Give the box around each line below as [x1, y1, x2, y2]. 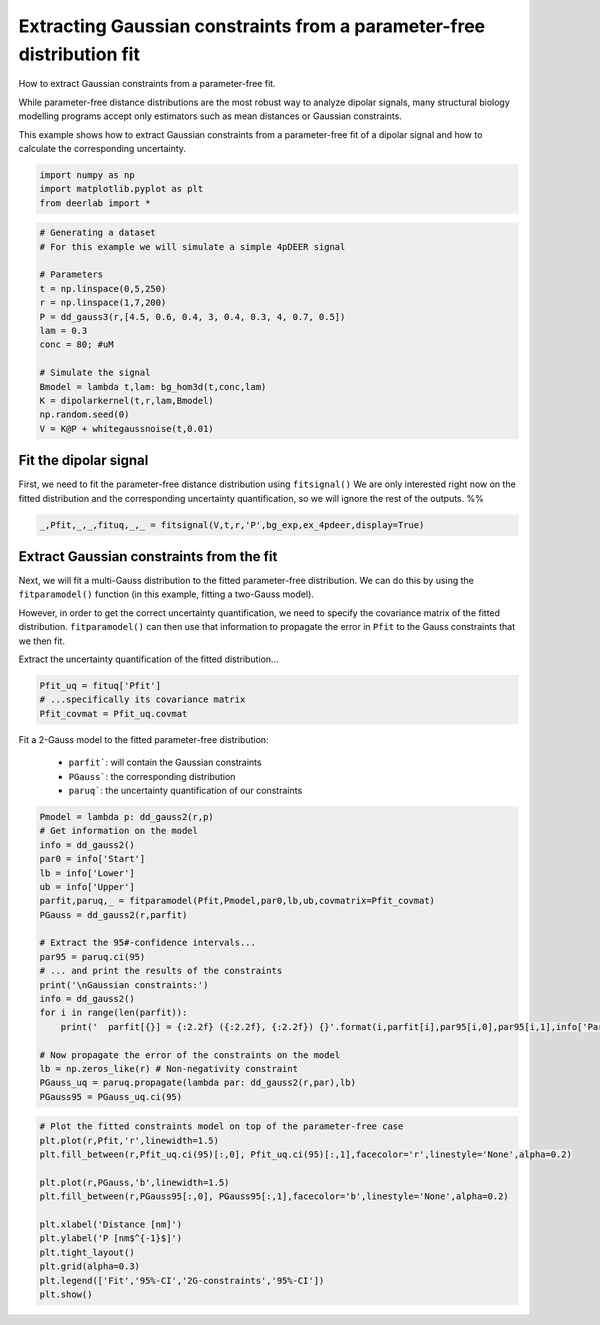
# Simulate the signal [39, 367, 151, 379]
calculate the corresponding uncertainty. [18, 142, 187, 154]
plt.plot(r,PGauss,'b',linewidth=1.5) [39, 1176, 230, 1188]
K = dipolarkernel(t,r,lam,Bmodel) [39, 395, 214, 406]
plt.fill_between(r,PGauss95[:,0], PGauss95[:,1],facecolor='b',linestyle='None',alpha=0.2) [39, 1191, 509, 1202]
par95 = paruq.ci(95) [39, 951, 146, 962]
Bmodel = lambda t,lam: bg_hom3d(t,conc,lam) [39, 381, 267, 392]
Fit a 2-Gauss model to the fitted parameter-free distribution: [18, 733, 269, 745]
